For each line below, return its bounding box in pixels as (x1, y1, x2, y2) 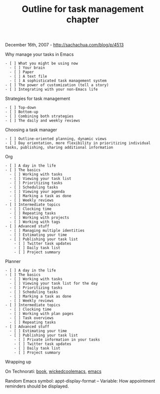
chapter (66, 14, 99, 25)
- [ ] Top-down (5, 105, 36, 110)
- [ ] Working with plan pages (9, 311, 74, 316)
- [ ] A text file (9, 74, 48, 79)
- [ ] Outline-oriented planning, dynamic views (5, 136, 107, 141)
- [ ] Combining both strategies (5, 114, 74, 119)
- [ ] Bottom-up (5, 110, 38, 115)
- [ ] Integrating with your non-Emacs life (5, 87, 98, 92)
